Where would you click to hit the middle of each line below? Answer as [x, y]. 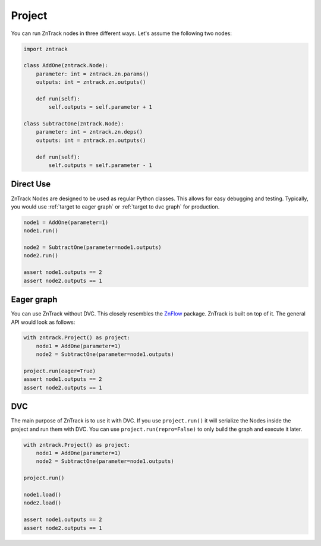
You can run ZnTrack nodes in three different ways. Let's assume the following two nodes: [121, 33]
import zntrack [45, 49]
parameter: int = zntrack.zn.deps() [89, 132]
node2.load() [43, 503]
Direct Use [31, 184]
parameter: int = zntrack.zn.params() [92, 74]
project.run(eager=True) [60, 371]
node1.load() [43, 495]
